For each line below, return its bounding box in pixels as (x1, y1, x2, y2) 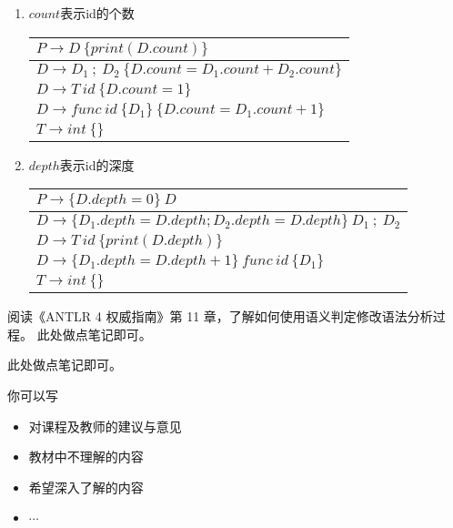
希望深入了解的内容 (28, 477, 144, 496)
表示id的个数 (60, 4, 135, 22)
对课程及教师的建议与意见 (28, 416, 182, 435)
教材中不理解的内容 (28, 447, 144, 466)
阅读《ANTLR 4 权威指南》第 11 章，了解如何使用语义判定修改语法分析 (7, 307, 433, 326)
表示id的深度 (59, 155, 135, 174)
